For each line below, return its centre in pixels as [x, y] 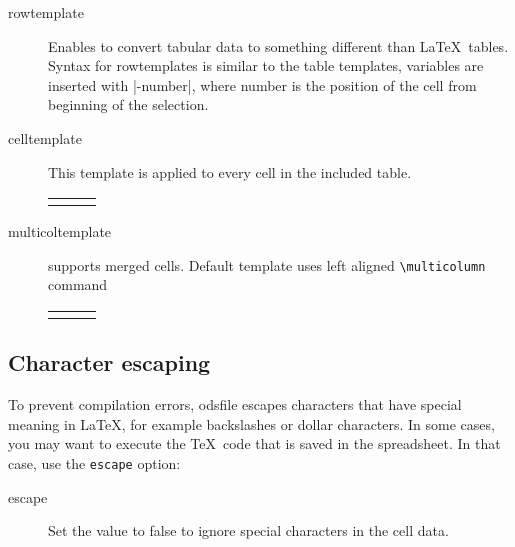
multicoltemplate [60, 231]
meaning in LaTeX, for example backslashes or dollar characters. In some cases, [251, 423]
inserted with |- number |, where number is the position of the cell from [262, 84]
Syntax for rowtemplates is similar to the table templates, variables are [266, 65]
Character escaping [109, 362]
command [78, 284]
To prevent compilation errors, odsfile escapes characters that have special [235, 404]
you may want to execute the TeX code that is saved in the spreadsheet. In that [254, 443]
